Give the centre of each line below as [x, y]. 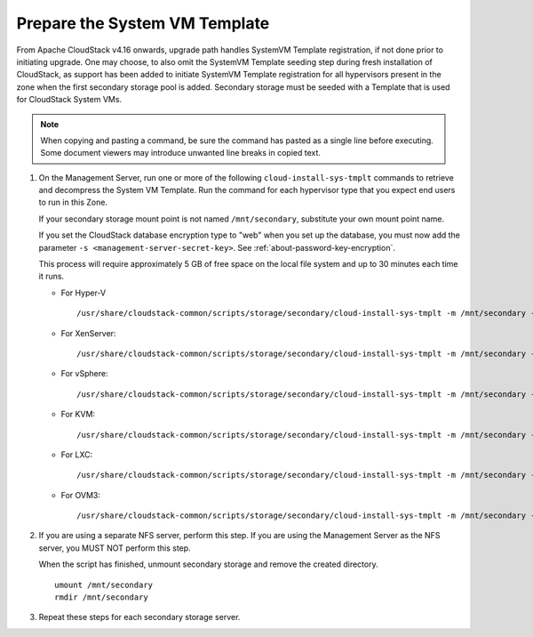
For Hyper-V [84, 293]
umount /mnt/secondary [104, 585]
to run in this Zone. [73, 202]
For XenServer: [88, 333]
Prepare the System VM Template [143, 23]
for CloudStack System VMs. [69, 100]
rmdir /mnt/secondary [101, 597]
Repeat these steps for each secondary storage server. [139, 617]
